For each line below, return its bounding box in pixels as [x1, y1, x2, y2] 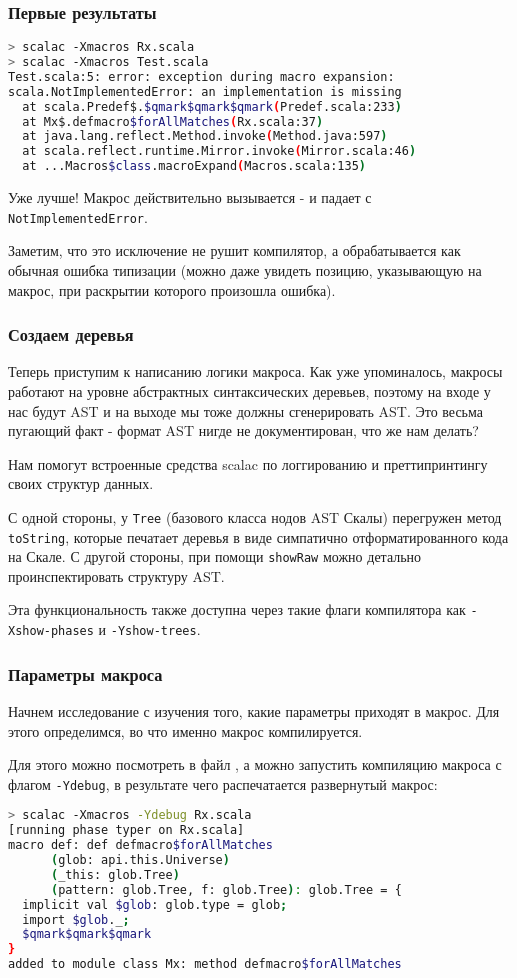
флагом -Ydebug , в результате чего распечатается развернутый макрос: [8, 773, 438, 794]
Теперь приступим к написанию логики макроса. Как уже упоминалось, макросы [8, 361, 503, 382]
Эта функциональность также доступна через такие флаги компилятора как [8, 599, 466, 620]
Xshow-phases [8, 624, 94, 639]
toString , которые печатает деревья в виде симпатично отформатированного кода [8, 526, 509, 547]
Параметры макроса [8, 661, 163, 686]
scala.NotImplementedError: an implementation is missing [8, 84, 402, 99]
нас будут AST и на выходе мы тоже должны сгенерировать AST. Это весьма [8, 400, 483, 421]
